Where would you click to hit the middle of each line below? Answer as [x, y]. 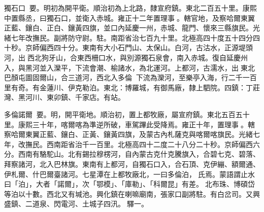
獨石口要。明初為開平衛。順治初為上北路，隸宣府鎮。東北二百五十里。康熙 [130, 8]
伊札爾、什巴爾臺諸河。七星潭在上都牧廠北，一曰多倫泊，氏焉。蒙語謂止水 [129, 174]
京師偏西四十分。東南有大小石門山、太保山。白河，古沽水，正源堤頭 [139, 47]
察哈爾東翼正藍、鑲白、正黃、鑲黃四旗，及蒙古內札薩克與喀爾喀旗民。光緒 [128, 134]
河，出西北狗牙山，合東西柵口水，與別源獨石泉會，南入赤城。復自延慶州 [126, 57]
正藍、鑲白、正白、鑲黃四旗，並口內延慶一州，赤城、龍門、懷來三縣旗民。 [128, 28]
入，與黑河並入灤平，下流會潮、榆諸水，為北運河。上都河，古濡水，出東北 [129, 67]
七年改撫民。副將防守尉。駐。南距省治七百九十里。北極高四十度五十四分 [132, 37]
